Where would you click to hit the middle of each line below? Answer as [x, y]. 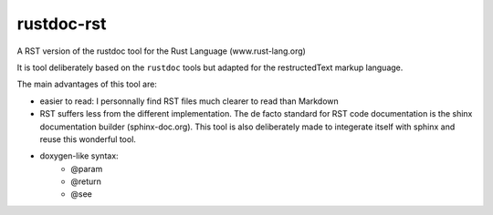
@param [87, 169]
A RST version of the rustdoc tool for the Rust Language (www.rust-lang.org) [161, 51]
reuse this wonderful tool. [88, 139]
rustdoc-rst [62, 24]
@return [86, 181]
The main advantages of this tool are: [87, 84]
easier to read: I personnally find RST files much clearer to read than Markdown [189, 101]
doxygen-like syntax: [79, 156]
